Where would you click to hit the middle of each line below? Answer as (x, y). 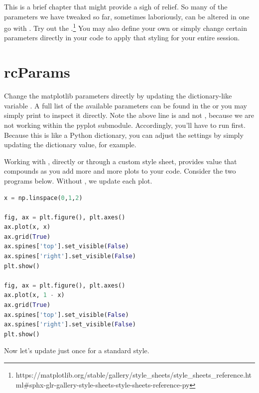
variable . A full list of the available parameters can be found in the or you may (126, 105)
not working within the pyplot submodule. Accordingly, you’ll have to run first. (125, 125)
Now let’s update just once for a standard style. (77, 350)
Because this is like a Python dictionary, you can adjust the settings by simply (124, 135)
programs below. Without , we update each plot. (78, 180)
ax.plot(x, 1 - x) (34, 295)
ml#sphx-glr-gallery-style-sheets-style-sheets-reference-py (103, 384)
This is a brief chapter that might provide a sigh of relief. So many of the (116, 6)
